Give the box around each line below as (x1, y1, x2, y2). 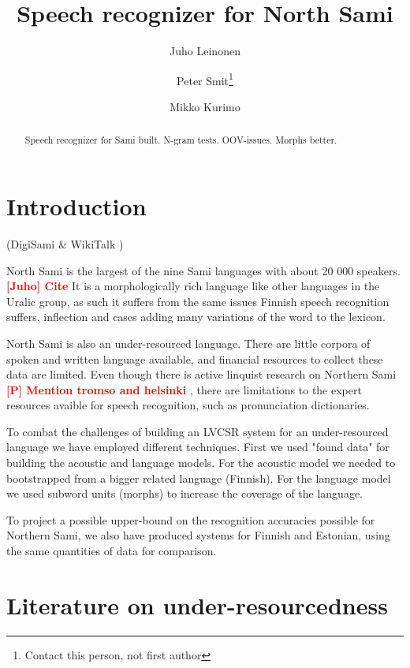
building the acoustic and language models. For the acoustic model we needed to (6, 454, 396, 471)
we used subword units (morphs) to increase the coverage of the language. (6, 485, 363, 502)
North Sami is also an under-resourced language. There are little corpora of (6, 334, 371, 351)
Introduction (6, 190, 147, 222)
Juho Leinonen (170, 43, 240, 59)
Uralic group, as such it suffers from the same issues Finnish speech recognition (6, 293, 389, 309)
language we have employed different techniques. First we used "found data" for (6, 438, 389, 455)
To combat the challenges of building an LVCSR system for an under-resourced (6, 423, 389, 439)
